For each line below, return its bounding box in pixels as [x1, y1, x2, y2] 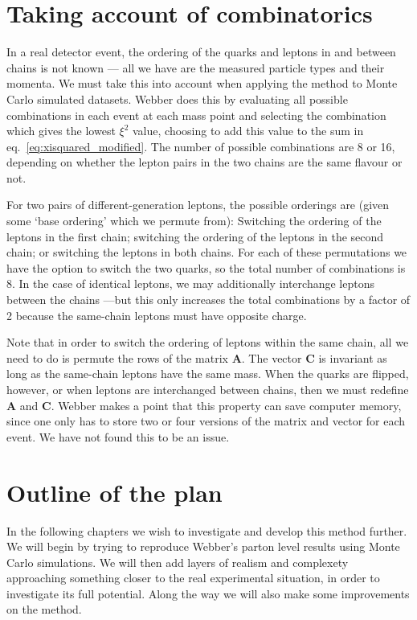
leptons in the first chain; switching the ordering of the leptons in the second [6, 228, 384, 244]
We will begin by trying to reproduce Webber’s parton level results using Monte [6, 538, 400, 555]
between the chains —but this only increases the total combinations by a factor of [6, 291, 411, 308]
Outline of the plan [6, 475, 223, 508]
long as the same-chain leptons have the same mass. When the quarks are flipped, [6, 365, 409, 382]
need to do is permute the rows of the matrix [6, 349, 228, 366]
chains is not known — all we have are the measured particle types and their [6, 59, 385, 76]
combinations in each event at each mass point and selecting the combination [6, 106, 386, 123]
